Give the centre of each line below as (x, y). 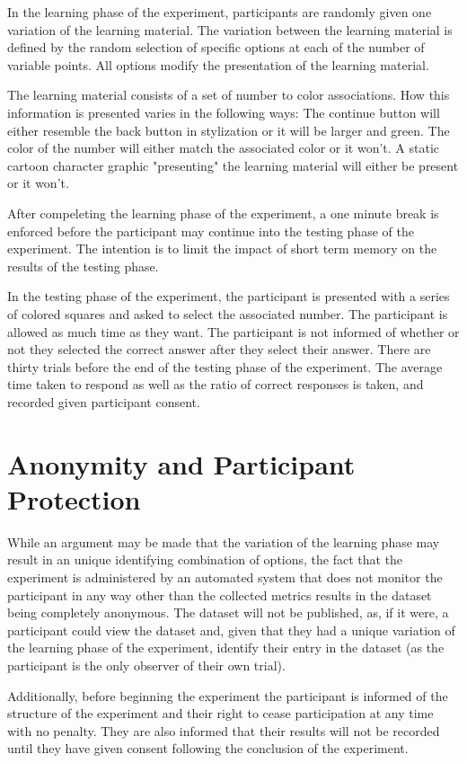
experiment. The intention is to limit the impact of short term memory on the (222, 248)
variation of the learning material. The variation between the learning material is (230, 29)
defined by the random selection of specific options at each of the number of (216, 47)
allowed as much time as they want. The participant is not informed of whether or (233, 331)
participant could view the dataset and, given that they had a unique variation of (231, 630)
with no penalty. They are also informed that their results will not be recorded (224, 730)
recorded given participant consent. (104, 401)
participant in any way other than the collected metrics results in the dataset (220, 594)
